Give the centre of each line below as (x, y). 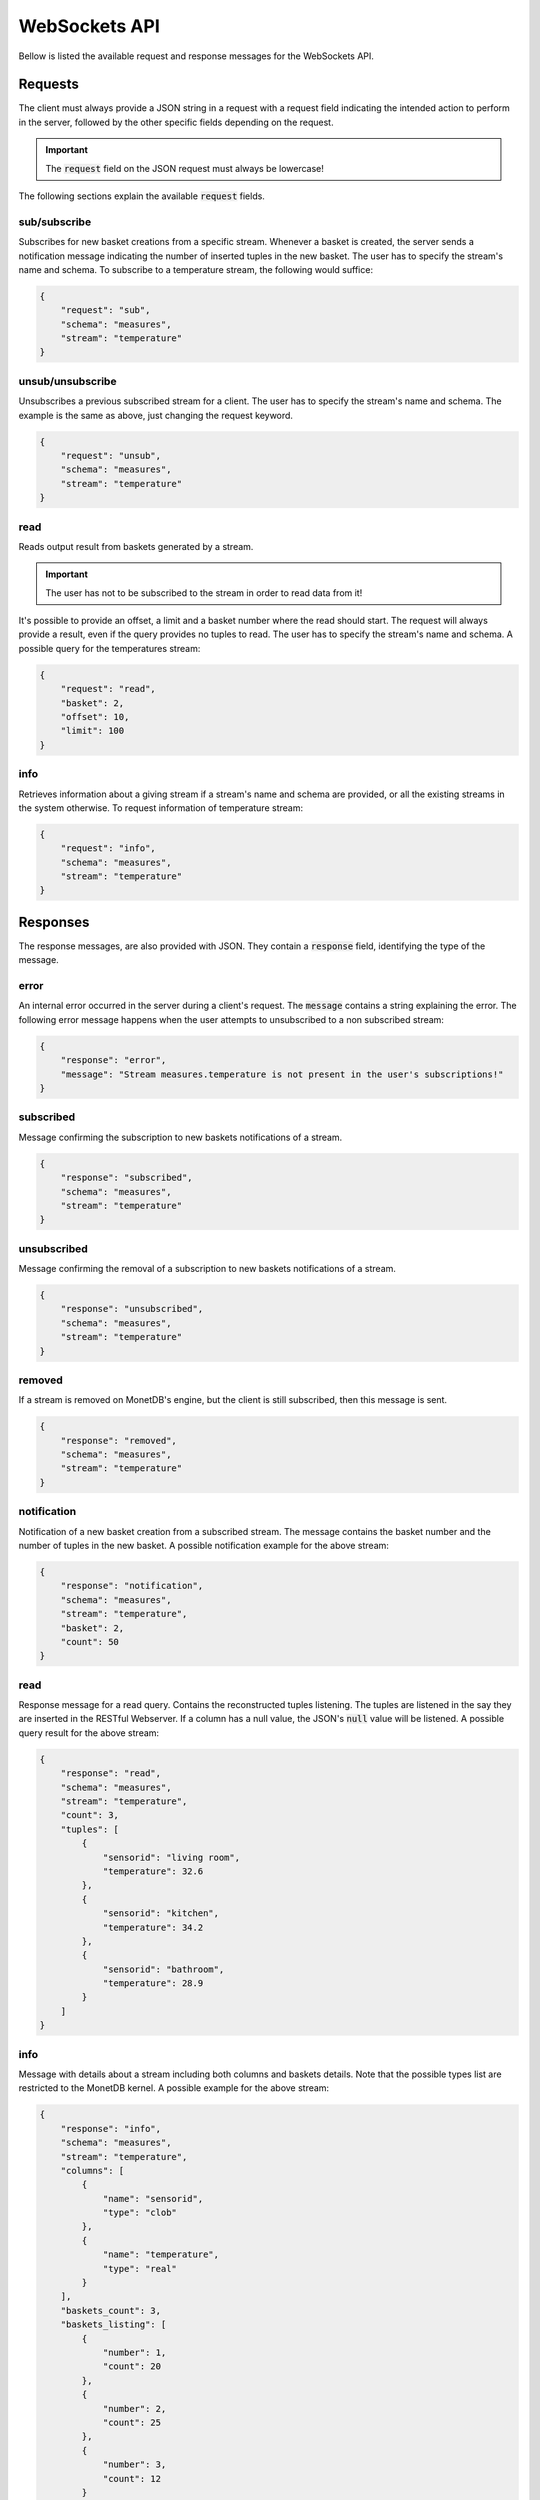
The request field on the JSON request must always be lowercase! (185, 168)
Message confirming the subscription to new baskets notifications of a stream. (180, 1137)
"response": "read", (111, 1773)
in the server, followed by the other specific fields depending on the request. (176, 122)
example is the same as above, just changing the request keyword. (156, 415)
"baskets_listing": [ (113, 2324)
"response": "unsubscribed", (132, 1309)
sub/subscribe (55, 222)
